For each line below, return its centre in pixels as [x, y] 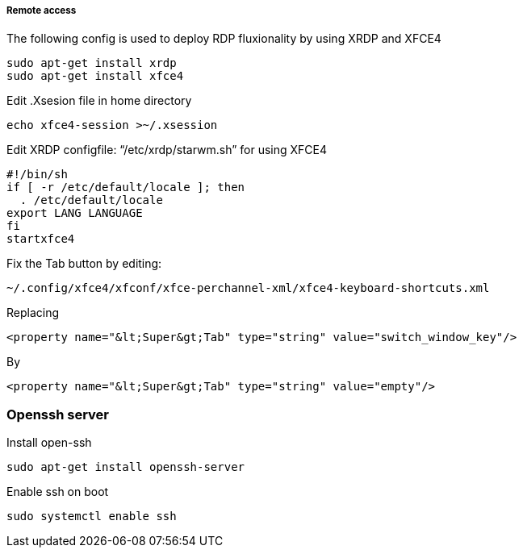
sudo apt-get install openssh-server [126, 467]
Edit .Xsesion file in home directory [99, 101]
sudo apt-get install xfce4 [95, 76]
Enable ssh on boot [58, 492]
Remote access [42, 10]
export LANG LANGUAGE [75, 213]
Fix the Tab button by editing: [84, 264]
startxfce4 [41, 239]
